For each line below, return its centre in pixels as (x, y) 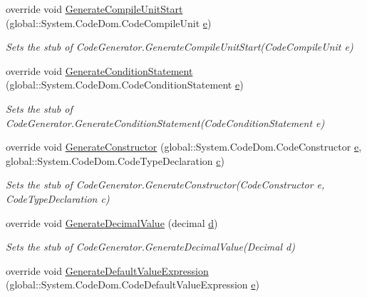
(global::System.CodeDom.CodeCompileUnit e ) (109, 22)
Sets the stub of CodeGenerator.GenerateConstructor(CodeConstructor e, (165, 185)
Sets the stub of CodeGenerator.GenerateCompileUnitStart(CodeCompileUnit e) (180, 47)
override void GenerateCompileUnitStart (94, 9)
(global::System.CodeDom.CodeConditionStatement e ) (125, 85)
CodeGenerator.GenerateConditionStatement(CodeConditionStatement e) (165, 122)
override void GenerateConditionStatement (99, 70)
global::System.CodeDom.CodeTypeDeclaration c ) (115, 160)
